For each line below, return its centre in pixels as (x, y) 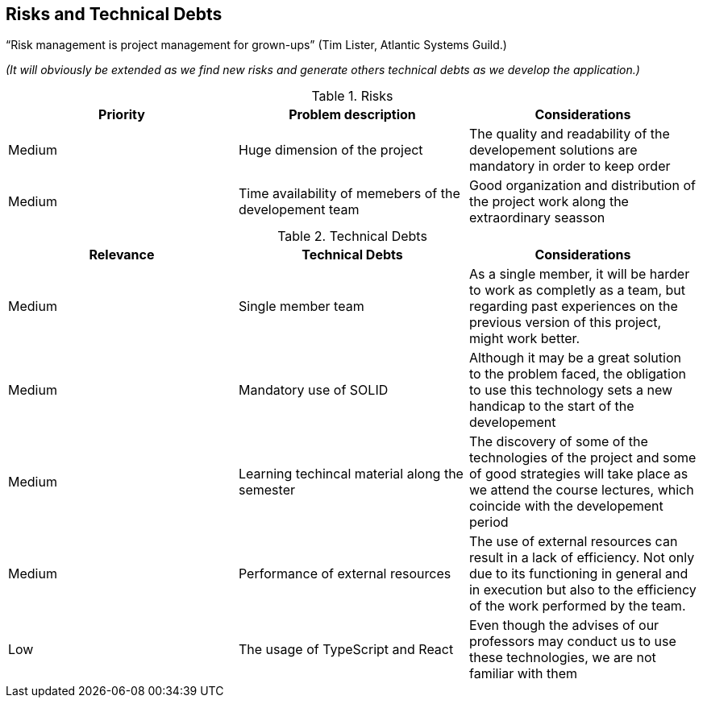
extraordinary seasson (537, 218)
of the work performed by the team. (577, 606)
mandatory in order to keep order (570, 166)
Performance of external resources (345, 574)
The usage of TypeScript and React (346, 650)
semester (266, 490)
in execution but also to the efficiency (582, 590)
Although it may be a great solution (575, 358)
